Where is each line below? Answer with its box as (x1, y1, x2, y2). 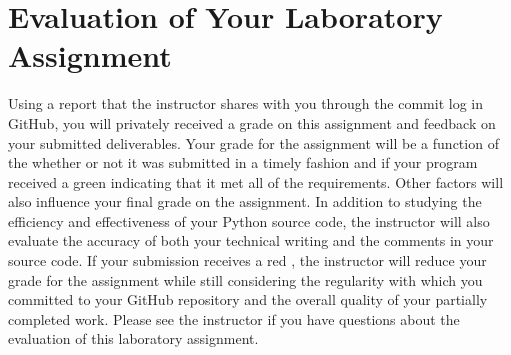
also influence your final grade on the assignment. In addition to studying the (8, 191, 482, 212)
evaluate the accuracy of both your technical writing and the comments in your (8, 230, 494, 251)
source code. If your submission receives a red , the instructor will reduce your (8, 250, 487, 271)
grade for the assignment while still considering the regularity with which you (8, 269, 483, 290)
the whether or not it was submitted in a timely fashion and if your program (8, 152, 478, 173)
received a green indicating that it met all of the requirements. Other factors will (8, 171, 504, 192)
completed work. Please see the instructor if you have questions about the (8, 308, 460, 329)
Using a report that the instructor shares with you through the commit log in (8, 93, 484, 114)
